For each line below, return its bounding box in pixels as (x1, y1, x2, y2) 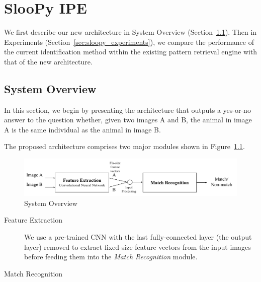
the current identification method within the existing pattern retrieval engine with (4, 46, 257, 57)
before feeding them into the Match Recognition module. (24, 251, 198, 262)
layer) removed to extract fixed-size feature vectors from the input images (24, 241, 251, 252)
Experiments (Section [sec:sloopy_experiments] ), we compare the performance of (4, 36, 254, 47)
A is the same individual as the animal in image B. (4, 124, 161, 134)
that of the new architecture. (4, 56, 93, 66)
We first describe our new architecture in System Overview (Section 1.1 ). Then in (4, 27, 257, 37)
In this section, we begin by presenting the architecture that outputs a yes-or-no (4, 104, 251, 115)
